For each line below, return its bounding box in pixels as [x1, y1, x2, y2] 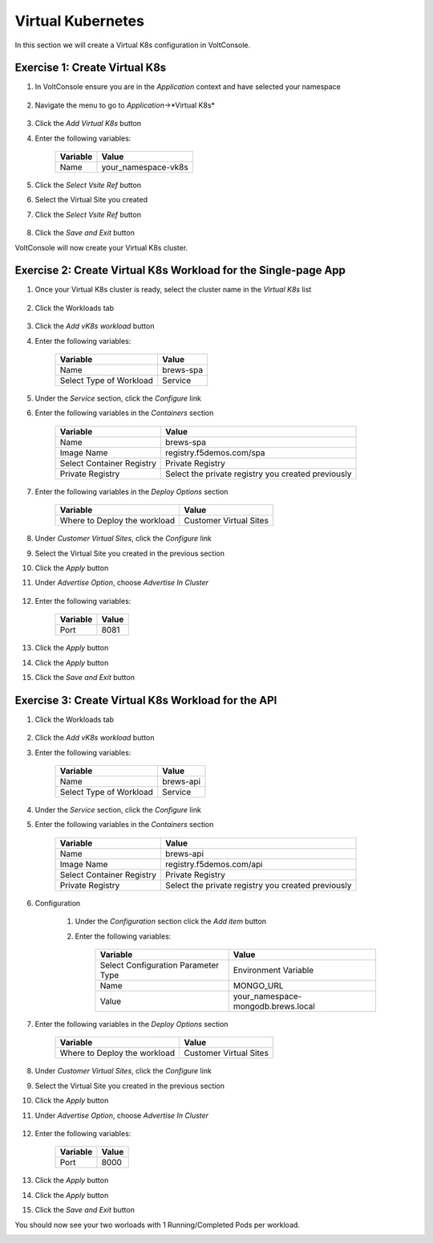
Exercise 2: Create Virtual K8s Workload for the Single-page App [14, 263, 346, 277]
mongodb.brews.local [233, 1001, 316, 1012]
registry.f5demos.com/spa [165, 446, 265, 458]
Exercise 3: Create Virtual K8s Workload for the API [14, 693, 277, 707]
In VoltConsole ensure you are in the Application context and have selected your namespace [34, 82, 341, 92]
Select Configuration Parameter [99, 960, 220, 971]
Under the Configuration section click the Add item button [75, 916, 267, 927]
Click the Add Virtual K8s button [34, 119, 142, 128]
